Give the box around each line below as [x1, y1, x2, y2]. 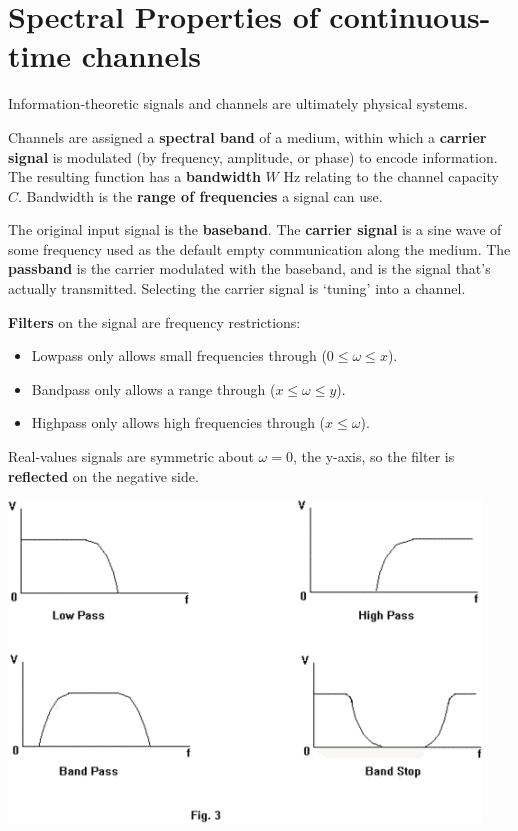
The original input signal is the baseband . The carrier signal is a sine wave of [8, 219, 502, 240]
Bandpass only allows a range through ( [31, 378, 276, 399]
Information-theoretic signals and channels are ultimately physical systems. [8, 93, 468, 114]
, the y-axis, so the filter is [292, 446, 455, 467]
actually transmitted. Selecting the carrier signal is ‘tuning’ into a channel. [8, 278, 466, 299]
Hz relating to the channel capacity [283, 166, 499, 187]
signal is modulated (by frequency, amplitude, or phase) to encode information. [8, 146, 498, 167]
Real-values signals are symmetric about [8, 446, 254, 467]
